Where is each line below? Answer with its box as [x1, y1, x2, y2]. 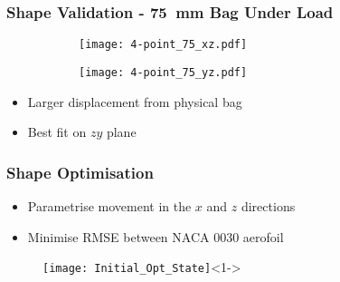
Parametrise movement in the [27, 196, 192, 215]
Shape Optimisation [6, 160, 154, 183]
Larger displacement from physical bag [27, 92, 242, 111]
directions [241, 196, 296, 215]
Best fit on [27, 122, 87, 141]
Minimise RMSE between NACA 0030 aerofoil [27, 227, 284, 246]
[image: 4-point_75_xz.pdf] [79, 38, 248, 52]
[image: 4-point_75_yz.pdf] [79, 65, 248, 79]
